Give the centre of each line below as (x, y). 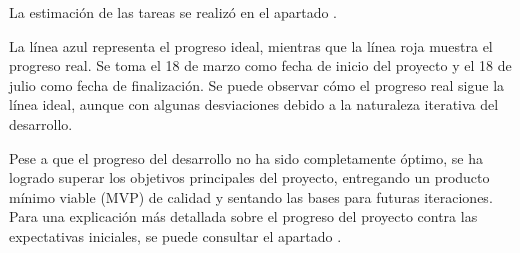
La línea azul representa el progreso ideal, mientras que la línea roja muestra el (251, 45)
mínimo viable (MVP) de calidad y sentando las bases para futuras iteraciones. (251, 196)
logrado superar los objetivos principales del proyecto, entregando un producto (249, 177)
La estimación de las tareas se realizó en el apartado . (173, 12)
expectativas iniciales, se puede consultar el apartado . (175, 235)
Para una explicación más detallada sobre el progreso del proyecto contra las (243, 216)
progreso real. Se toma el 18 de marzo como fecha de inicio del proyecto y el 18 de (260, 65)
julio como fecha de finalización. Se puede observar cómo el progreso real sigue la (257, 84)
